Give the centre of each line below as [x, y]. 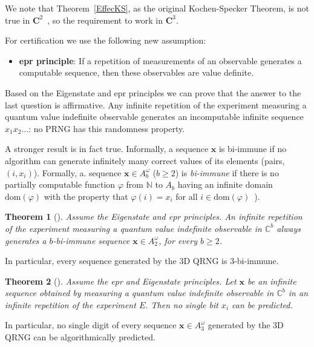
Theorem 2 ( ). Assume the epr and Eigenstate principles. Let [121, 281]
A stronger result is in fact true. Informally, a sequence [107, 149]
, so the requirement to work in [105, 20]
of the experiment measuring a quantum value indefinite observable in [133, 228]
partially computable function [60, 184]
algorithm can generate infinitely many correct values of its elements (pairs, [145, 160]
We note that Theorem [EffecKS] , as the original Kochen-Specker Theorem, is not [157, 8]
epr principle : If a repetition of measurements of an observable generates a [160, 60]
